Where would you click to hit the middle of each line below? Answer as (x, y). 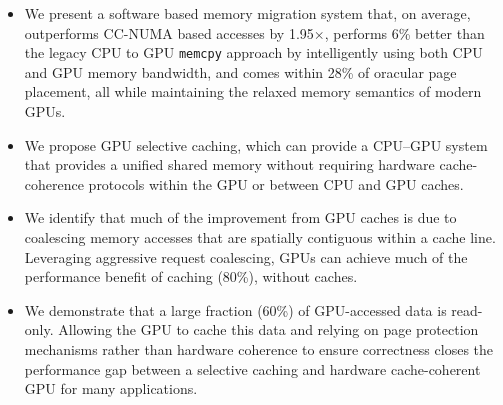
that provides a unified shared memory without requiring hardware (229, 164)
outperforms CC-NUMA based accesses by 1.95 (169, 32)
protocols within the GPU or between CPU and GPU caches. (276, 183)
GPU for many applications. (111, 388)
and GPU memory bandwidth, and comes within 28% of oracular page (240, 71)
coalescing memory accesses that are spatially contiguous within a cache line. (260, 237)
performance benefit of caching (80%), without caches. (191, 276)
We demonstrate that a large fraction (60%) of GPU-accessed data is (235, 309)
